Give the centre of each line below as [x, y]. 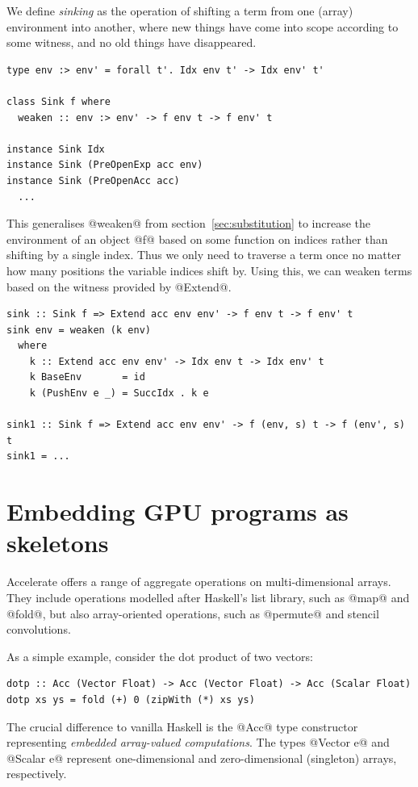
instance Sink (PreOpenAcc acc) [93, 180]
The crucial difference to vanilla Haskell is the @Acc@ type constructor [182, 726]
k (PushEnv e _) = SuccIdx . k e [119, 393]
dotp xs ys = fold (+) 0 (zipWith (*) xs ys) [131, 699]
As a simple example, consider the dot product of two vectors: [160, 656]
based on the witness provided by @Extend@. [119, 286]
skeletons [58, 543]
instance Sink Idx [56, 149]
